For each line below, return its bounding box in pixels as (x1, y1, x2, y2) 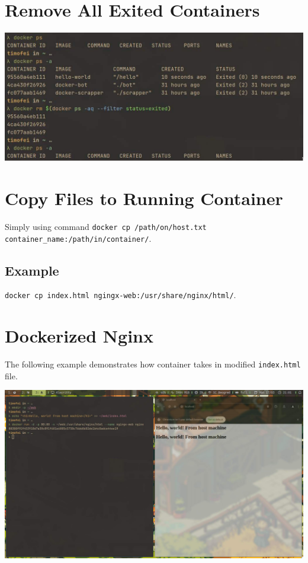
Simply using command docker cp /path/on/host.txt (5, 220, 207, 232)
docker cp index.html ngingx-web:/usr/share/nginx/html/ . (5, 289, 236, 301)
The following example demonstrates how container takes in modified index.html (5, 358, 301, 370)
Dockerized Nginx (5, 324, 153, 348)
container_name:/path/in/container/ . (5, 232, 152, 244)
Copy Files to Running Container (5, 185, 283, 210)
